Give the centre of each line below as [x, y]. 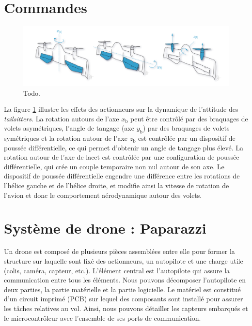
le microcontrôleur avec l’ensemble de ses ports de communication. [102, 318]
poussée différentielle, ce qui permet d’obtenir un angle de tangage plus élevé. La [124, 147]
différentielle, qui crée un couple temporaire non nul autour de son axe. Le [114, 166]
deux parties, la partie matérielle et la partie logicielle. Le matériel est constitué [122, 289]
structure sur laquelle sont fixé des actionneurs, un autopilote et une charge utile [124, 260]
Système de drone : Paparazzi [105, 228]
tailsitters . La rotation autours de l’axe [62, 118]
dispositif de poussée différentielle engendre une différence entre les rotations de [122, 176]
